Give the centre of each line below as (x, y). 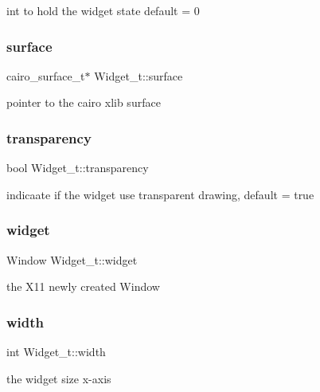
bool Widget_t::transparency (78, 168)
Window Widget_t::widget (72, 259)
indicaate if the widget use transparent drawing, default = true (160, 194)
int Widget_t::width (56, 352)
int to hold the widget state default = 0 (103, 10)
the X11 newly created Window (83, 286)
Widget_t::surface (139, 75)
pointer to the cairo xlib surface (84, 102)
